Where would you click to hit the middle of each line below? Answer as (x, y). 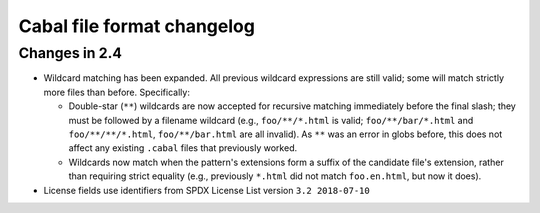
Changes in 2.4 (70, 53)
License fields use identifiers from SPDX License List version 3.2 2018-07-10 (206, 190)
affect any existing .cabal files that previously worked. (183, 148)
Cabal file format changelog (136, 26)
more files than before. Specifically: (116, 92)
